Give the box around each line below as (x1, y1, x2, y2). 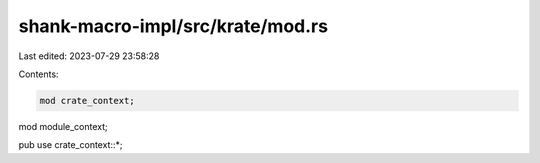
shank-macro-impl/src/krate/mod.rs (18, 15, 329, 37)
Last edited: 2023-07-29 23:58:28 (18, 50, 160, 62)
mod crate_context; (39, 95, 135, 106)
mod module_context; (18, 120, 109, 132)
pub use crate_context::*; (18, 139, 124, 151)
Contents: (18, 68, 59, 80)
